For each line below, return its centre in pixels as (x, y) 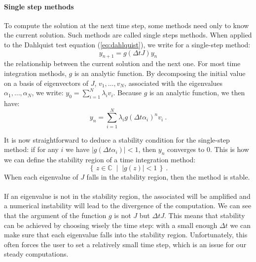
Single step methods (39, 6)
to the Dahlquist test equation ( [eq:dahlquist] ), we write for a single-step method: (127, 44)
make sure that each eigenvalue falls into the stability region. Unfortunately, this (126, 235)
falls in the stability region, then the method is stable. (168, 176)
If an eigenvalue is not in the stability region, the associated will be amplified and (127, 196)
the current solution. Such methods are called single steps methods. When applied (128, 35)
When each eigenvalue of (41, 176)
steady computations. (36, 254)
